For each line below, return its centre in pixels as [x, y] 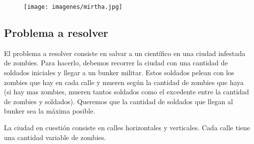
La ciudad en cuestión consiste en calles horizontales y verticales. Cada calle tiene [127, 128]
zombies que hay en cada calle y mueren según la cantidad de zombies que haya [124, 82]
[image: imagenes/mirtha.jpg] [73, 7]
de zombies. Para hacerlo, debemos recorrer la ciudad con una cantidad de [116, 63]
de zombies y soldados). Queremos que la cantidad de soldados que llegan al [119, 101]
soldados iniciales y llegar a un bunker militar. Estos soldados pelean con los [119, 72]
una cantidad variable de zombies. [55, 137]
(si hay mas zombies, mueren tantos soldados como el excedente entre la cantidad [127, 92]
